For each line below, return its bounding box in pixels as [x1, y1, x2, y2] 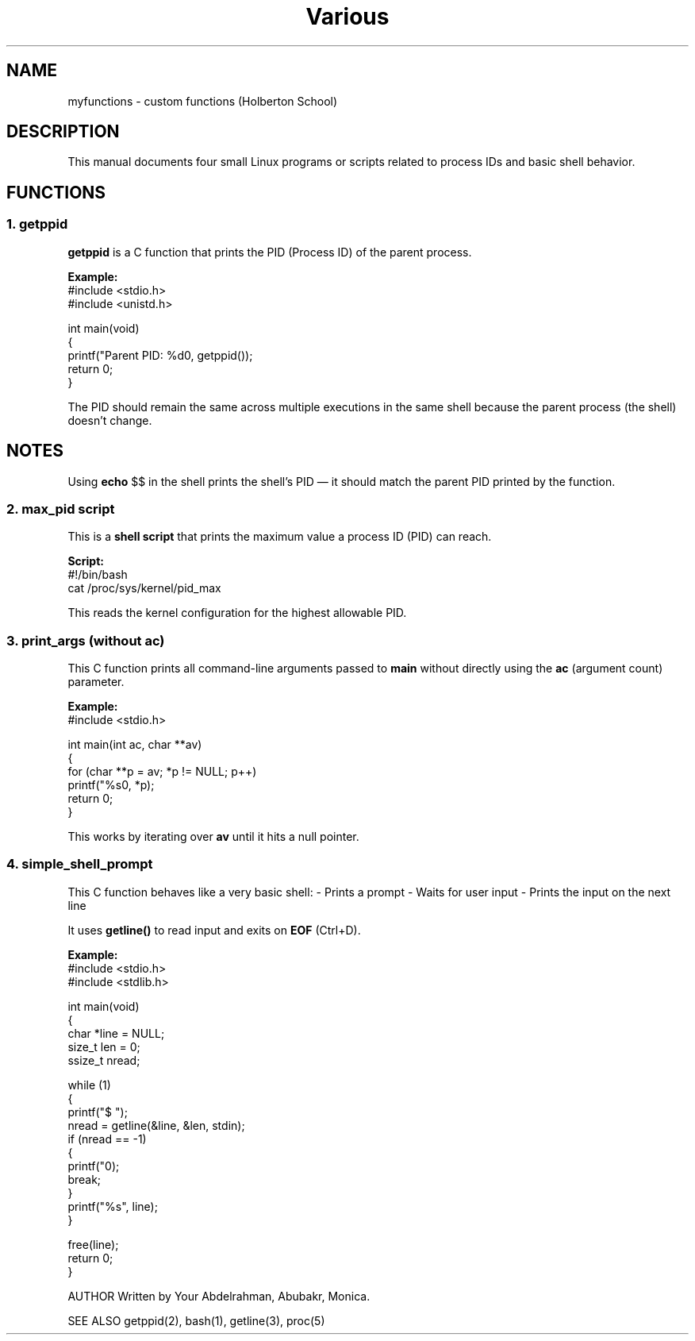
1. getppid [6, 216, 68, 233]
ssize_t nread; [67, 1053, 140, 1067]
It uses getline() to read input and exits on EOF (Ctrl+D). [67, 923, 361, 937]
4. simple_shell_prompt [6, 856, 153, 873]
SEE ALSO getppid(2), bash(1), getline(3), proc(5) [67, 1313, 325, 1328]
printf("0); [67, 1158, 120, 1173]
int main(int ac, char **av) [67, 738, 202, 751]
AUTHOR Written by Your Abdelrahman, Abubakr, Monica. [67, 1289, 371, 1303]
